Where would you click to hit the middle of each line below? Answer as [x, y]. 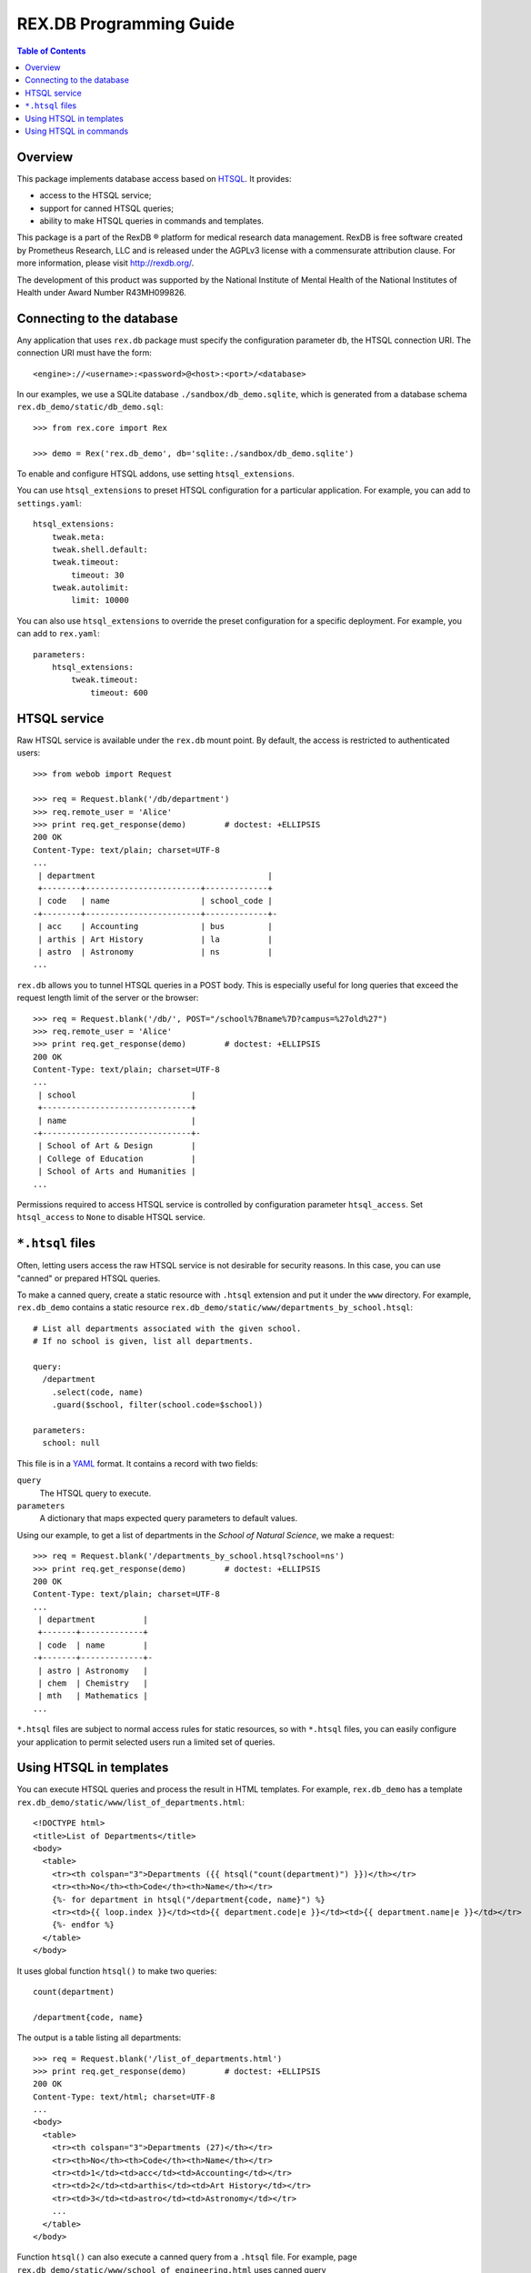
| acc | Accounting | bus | [155, 926]
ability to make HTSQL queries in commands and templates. [151, 220]
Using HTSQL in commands [77, 131]
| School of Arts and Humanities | [117, 1172]
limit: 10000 [100, 601]
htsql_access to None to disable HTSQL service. [111, 1217]
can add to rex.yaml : [58, 634]
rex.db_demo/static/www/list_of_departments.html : [131, 1802]
